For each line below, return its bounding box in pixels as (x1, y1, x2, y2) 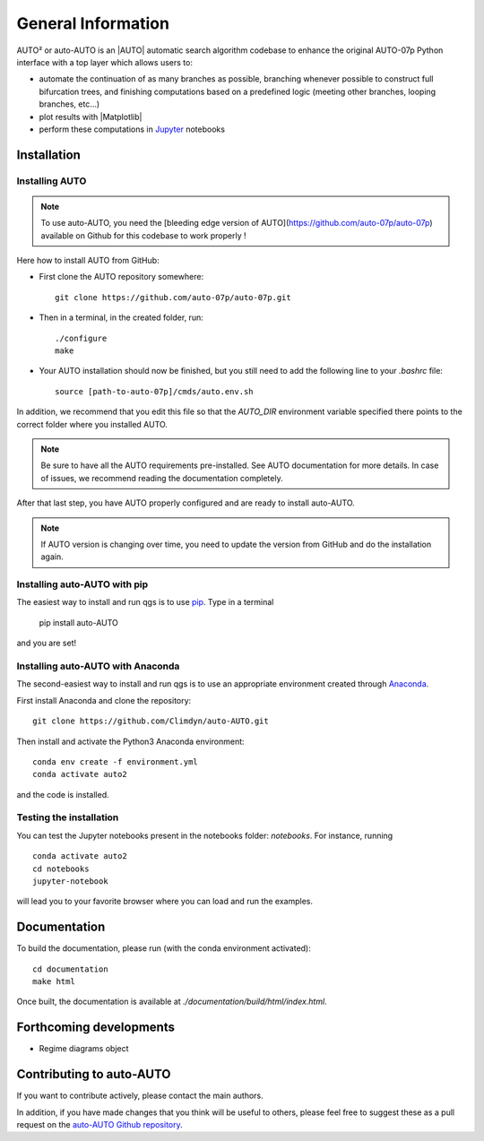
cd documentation (32, 964, 108, 974)
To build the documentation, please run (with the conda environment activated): (16, 943, 311, 954)
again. (40, 551, 65, 562)
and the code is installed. (16, 789, 109, 800)
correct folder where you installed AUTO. (16, 419, 168, 429)
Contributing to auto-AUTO (16, 1067, 171, 1082)
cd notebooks (32, 863, 90, 874)
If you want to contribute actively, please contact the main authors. (16, 1090, 264, 1102)
